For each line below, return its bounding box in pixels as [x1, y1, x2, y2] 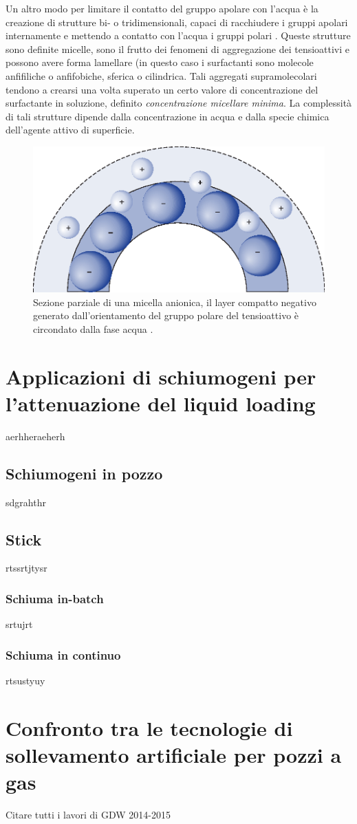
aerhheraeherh [6, 429, 65, 443]
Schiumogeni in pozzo [6, 462, 163, 484]
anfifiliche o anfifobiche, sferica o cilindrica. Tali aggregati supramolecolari [6, 68, 317, 83]
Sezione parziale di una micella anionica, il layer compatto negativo [33, 294, 316, 309]
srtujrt [6, 617, 33, 631]
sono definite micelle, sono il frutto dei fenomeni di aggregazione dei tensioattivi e [6, 41, 350, 56]
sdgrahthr [6, 495, 46, 509]
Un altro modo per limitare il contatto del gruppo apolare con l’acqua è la [6, 1, 318, 15]
